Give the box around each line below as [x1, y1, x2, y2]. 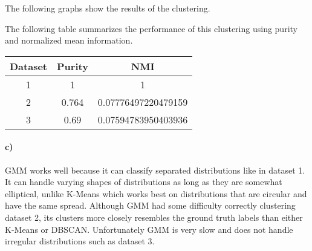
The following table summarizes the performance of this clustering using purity [5, 22, 297, 34]
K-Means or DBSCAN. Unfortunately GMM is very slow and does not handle [5, 223, 293, 235]
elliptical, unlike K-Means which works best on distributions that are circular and [5, 187, 307, 200]
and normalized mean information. [5, 34, 133, 47]
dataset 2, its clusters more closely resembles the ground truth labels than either [5, 210, 303, 223]
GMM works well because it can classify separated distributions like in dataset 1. [5, 163, 305, 176]
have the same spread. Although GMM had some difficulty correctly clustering [5, 199, 296, 212]
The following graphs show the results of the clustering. [5, 2, 210, 14]
